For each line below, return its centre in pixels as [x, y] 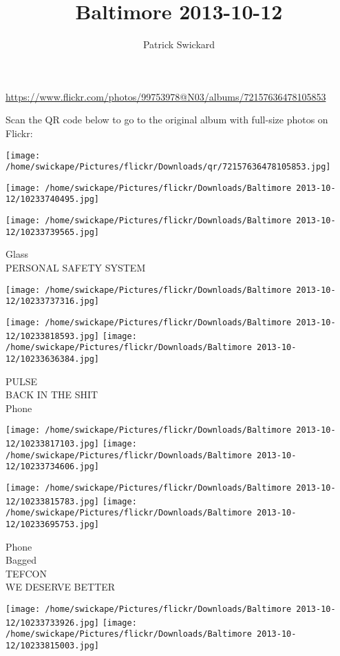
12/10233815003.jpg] [53, 645]
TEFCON [26, 573]
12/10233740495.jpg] [53, 199]
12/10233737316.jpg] [53, 301]
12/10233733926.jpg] [53, 623]
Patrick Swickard [179, 44]
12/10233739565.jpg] [53, 232]
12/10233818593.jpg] [53, 336]
